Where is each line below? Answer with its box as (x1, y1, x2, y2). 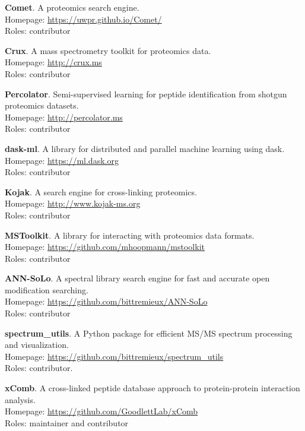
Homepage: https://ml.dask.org (5, 154, 119, 166)
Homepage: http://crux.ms (5, 56, 102, 68)
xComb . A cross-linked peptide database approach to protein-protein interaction (5, 382, 300, 394)
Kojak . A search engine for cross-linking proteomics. (5, 185, 197, 198)
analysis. (5, 393, 36, 405)
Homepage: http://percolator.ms (5, 110, 123, 123)
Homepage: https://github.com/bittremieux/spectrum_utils (5, 350, 224, 362)
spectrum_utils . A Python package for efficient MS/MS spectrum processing (5, 327, 293, 339)
